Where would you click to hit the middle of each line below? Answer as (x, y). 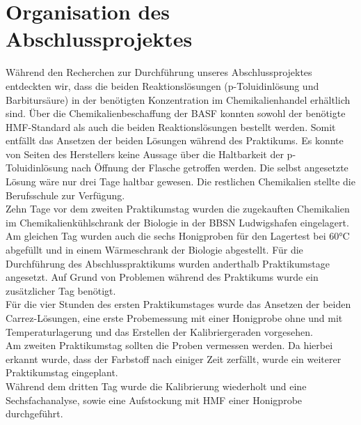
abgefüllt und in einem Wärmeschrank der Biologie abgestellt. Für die (154, 250)
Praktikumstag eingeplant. (62, 372)
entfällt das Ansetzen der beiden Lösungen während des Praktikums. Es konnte (175, 140)
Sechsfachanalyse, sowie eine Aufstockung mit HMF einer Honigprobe (154, 400)
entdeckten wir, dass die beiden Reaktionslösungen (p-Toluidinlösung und (162, 85)
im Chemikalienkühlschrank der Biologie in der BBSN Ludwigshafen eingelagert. (177, 222)
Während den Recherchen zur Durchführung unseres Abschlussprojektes (159, 72)
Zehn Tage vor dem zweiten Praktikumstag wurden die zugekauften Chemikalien (178, 209)
